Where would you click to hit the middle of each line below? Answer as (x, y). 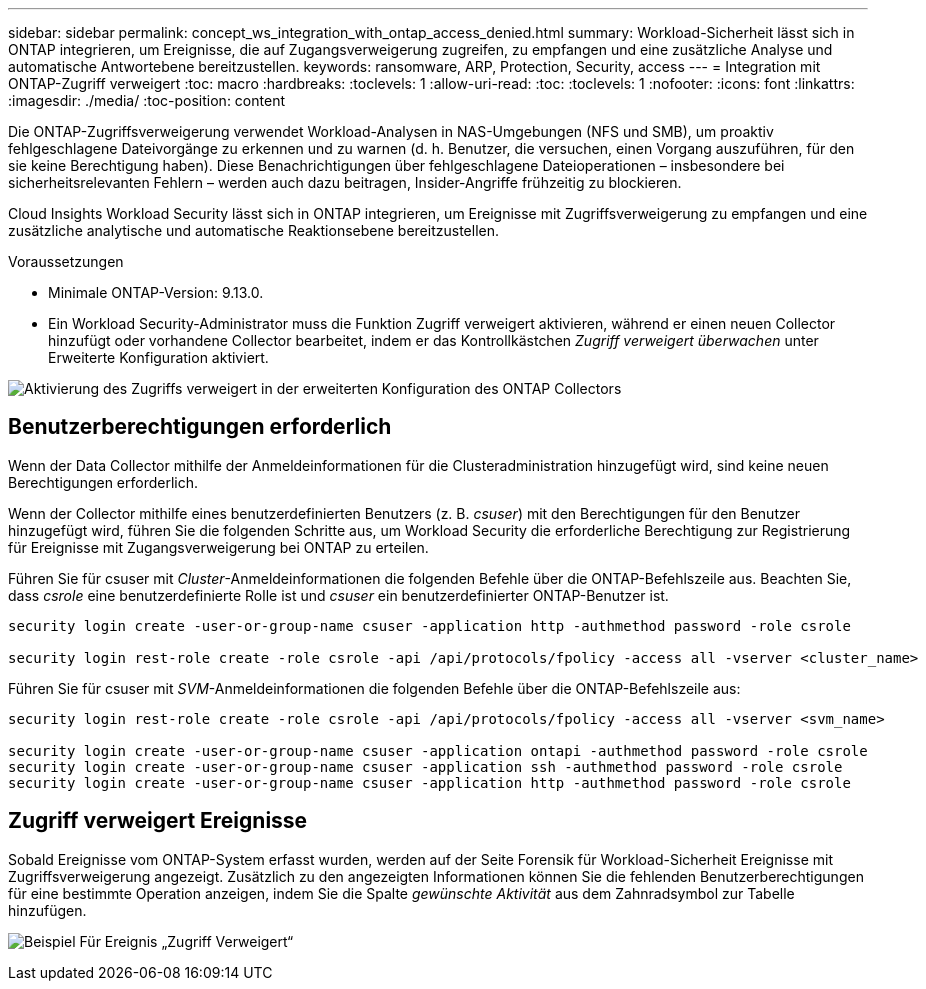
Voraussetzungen (66, 261)
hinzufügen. (47, 910)
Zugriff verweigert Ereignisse (158, 821)
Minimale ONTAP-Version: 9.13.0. (156, 292)
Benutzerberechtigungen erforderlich (200, 427)
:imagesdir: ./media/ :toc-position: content (146, 100)
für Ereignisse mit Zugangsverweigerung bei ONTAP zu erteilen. (218, 547)
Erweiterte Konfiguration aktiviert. (158, 357)
